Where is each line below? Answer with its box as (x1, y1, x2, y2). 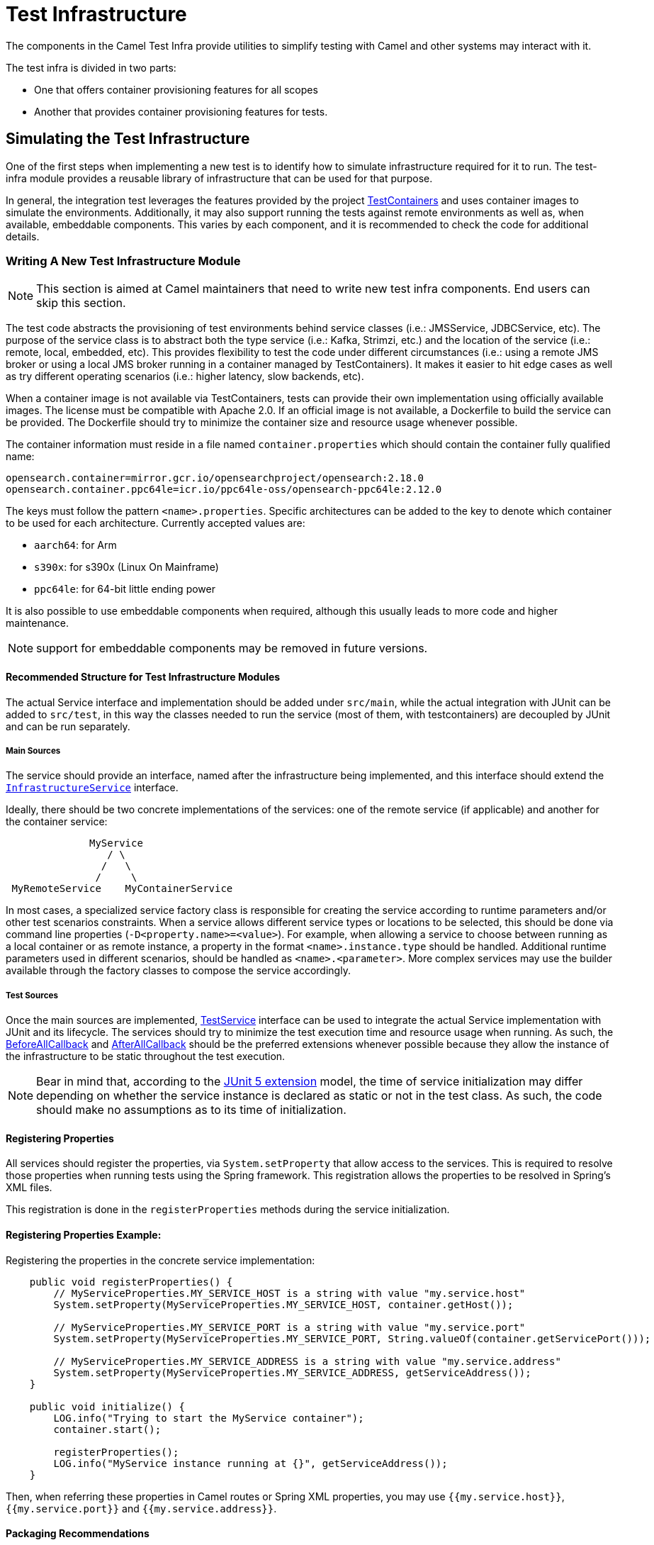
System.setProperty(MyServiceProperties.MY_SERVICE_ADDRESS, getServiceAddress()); (53, 1366, 531, 1378)
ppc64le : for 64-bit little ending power (34, 583, 215, 596)
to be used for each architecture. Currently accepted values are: (6, 517, 305, 530)
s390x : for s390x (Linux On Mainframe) (34, 561, 219, 574)
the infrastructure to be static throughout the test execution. (6, 1050, 286, 1063)
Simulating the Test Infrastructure (6, 130, 250, 148)
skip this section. (36, 296, 126, 311)
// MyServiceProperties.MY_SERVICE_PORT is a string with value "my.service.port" (53, 1321, 526, 1333)
